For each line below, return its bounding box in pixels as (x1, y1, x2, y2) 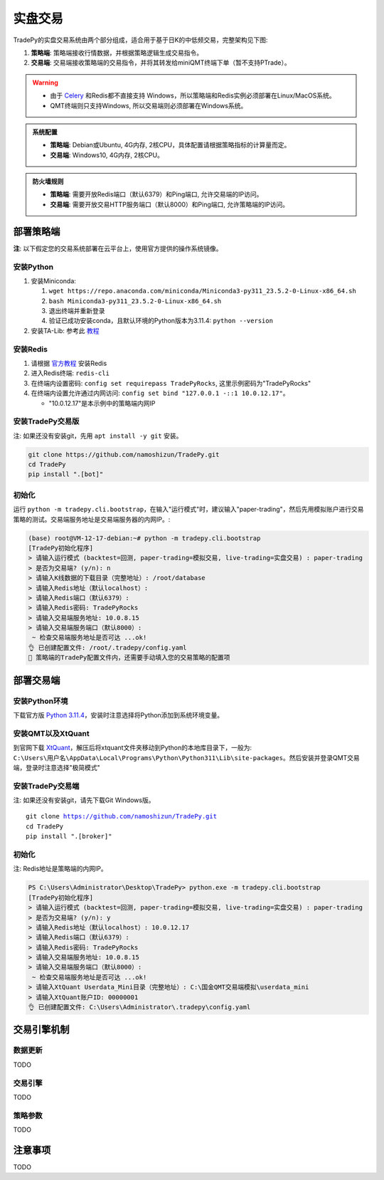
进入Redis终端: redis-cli (31, 369, 110, 377)
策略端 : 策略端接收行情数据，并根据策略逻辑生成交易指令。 (31, 48, 203, 57)
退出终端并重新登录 (48, 307, 105, 315)
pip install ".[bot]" (28, 470, 104, 478)
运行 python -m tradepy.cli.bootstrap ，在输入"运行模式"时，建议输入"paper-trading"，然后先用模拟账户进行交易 (13, 505, 364, 514)
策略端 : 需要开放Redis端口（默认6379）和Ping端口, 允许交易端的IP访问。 (50, 190, 263, 199)
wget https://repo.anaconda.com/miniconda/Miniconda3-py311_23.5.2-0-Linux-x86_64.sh (48, 287, 357, 295)
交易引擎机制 (13, 1023, 70, 1036)
